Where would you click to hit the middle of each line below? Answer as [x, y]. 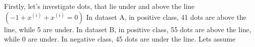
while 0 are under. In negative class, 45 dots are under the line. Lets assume [120, 39]
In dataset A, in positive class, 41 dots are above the [166, 17]
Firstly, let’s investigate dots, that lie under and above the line [99, 6]
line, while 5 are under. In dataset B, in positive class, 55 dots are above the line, [128, 29]
